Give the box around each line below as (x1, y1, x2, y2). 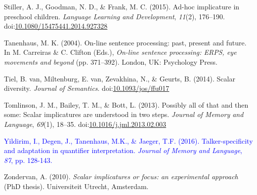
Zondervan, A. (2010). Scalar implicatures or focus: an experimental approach (4, 171, 238, 182)
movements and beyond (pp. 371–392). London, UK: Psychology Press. (4, 56, 217, 67)
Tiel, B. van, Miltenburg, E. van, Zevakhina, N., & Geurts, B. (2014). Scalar (4, 73, 235, 83)
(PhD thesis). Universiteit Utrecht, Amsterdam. (4, 181, 149, 191)
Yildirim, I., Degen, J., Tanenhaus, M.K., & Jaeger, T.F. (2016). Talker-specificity (4, 135, 253, 146)
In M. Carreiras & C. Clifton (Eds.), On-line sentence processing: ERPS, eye (4, 47, 237, 57)
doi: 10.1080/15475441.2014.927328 (4, 21, 108, 31)
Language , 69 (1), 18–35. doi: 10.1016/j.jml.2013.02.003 (4, 118, 167, 129)
